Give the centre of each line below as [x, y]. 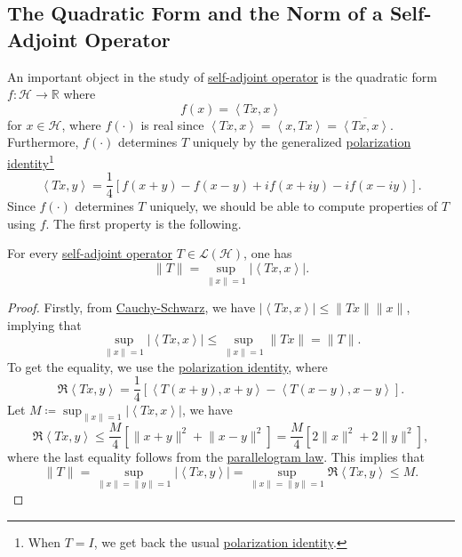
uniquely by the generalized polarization [302, 142]
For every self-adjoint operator [90, 253]
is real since [172, 124]
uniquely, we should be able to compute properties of [294, 206]
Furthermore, [43, 142]
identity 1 [31, 161]
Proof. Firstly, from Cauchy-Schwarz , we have [131, 307]
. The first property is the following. [143, 223]
